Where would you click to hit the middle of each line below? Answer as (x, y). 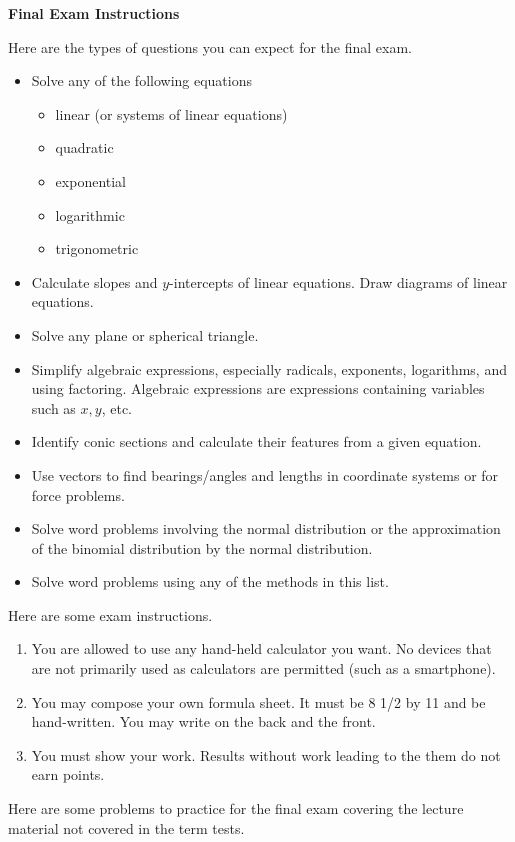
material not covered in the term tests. (126, 827)
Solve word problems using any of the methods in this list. (210, 581)
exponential (90, 180)
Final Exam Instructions (94, 13)
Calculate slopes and (94, 281)
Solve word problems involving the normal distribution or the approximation (266, 528)
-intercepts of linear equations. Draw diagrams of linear (338, 281)
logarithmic (90, 214)
